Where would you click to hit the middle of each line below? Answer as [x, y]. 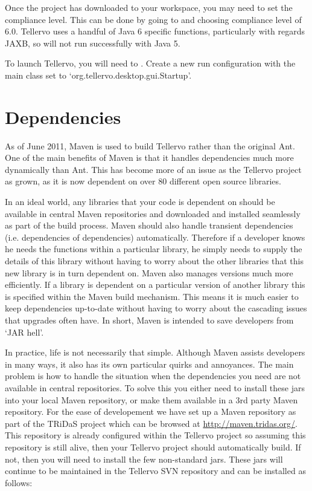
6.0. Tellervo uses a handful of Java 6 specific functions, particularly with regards [155, 31]
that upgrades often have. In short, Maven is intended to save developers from [149, 320]
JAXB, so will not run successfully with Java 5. [93, 43]
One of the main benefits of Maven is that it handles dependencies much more [149, 158]
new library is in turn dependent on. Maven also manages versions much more [149, 272]
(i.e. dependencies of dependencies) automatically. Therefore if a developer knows [155, 237]
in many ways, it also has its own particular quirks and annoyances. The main [149, 364]
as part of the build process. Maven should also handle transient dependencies [149, 225]
